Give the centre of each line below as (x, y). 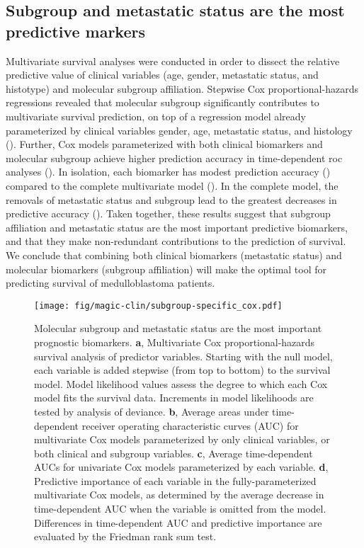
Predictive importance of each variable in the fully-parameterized (175, 480)
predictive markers (76, 31)
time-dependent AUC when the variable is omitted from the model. (180, 509)
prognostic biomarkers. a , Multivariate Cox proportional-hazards (175, 342)
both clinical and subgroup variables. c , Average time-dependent (174, 453)
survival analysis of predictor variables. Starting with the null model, (183, 356)
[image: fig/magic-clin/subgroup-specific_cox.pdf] (158, 306)
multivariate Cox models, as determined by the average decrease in (179, 495)
